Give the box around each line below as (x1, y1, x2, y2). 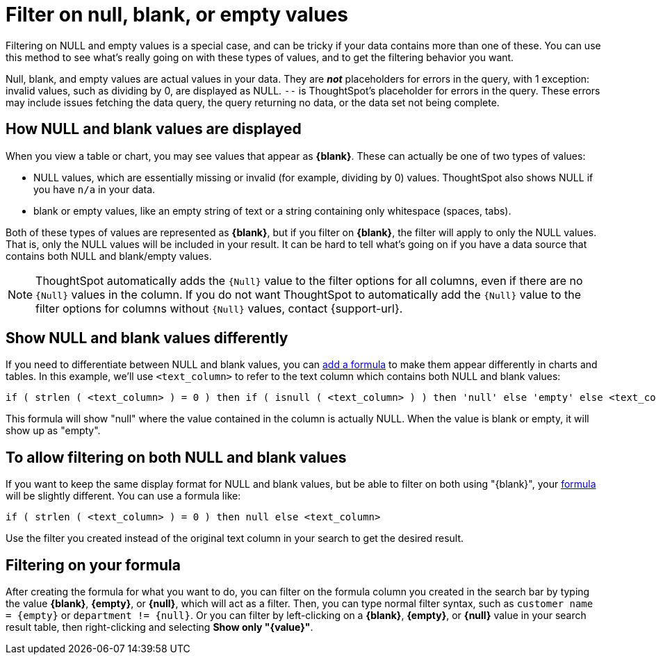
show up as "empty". (6, 424, 101, 437)
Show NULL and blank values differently (6, 329, 288, 347)
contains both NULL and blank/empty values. (6, 249, 212, 262)
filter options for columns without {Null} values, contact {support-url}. (35, 301, 403, 315)
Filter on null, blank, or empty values (6, 3, 348, 26)
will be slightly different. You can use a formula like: (6, 490, 241, 502)
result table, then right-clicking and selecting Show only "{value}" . (6, 621, 313, 634)
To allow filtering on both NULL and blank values (6, 448, 347, 466)
